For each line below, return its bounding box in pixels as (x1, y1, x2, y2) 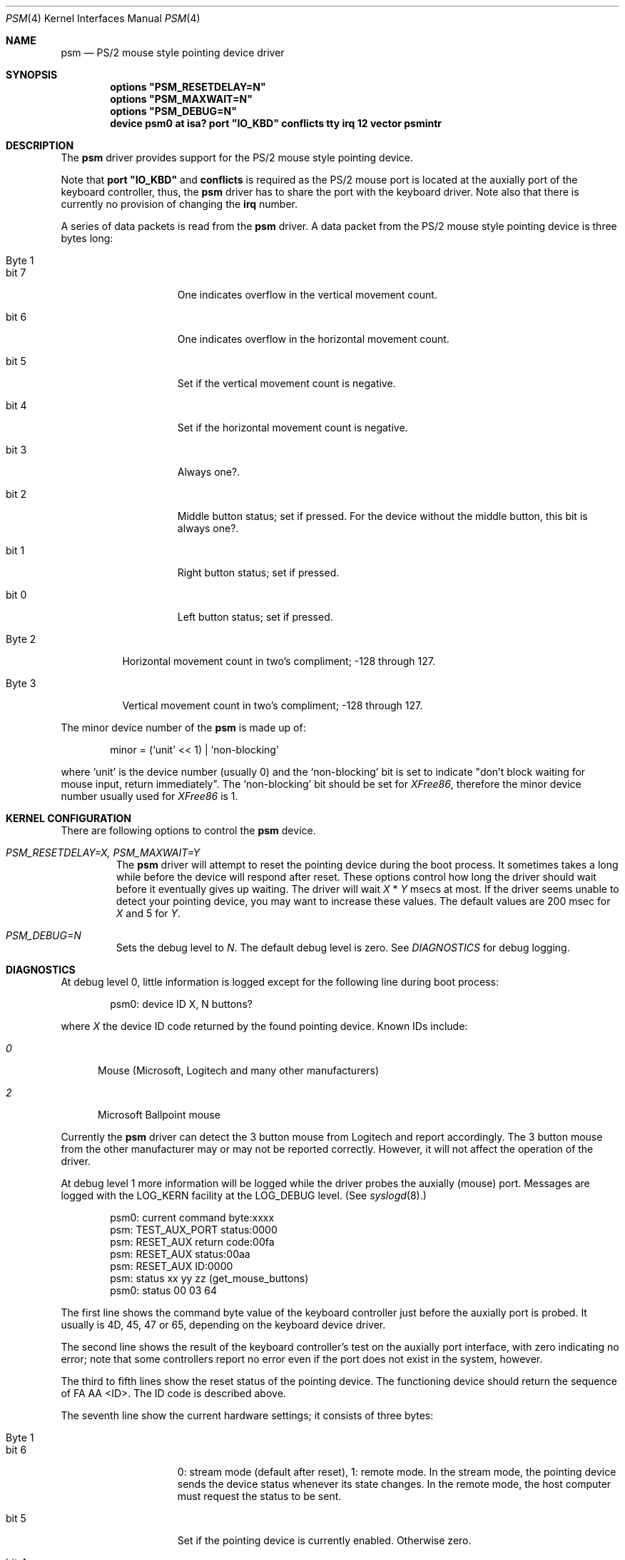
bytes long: (61, 232, 113, 244)
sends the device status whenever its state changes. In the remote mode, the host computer (177, 1478, 611, 1490)
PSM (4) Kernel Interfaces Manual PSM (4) (6, 12, 200, 24)
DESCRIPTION (6, 139, 74, 151)
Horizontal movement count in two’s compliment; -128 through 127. (122, 655, 435, 667)
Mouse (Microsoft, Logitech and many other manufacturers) (98, 1064, 380, 1076)
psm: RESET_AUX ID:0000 (110, 1260, 233, 1272)
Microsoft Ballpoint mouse (98, 1109, 220, 1121)
